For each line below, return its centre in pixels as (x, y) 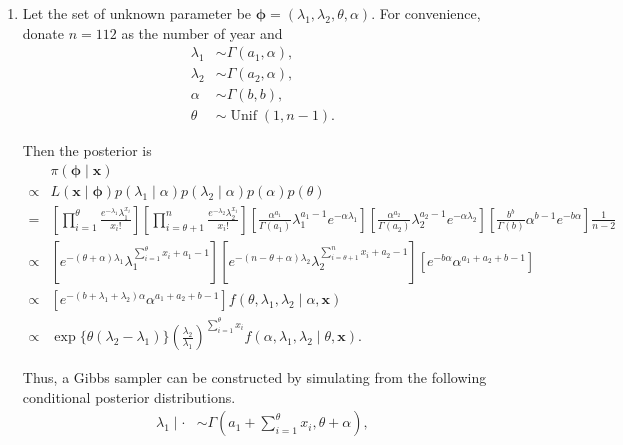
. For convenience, (426, 13)
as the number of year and (202, 32)
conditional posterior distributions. (129, 396)
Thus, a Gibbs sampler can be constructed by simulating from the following (254, 377)
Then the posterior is (87, 150)
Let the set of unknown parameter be (137, 13)
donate (43, 32)
